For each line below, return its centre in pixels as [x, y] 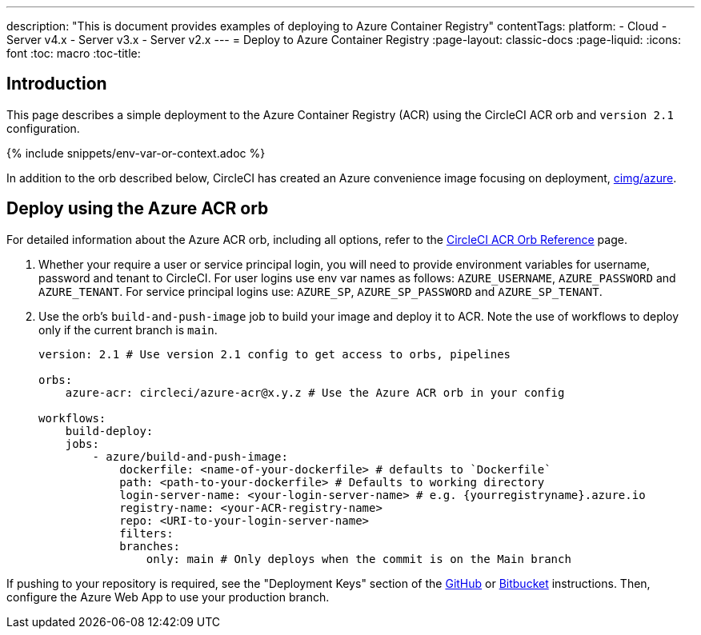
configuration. [43, 128]
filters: [146, 533]
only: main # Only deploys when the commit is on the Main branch [359, 559]
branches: [150, 546]
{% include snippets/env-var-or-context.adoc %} [136, 153]
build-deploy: [109, 431]
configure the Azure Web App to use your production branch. [168, 597]
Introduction [57, 84]
